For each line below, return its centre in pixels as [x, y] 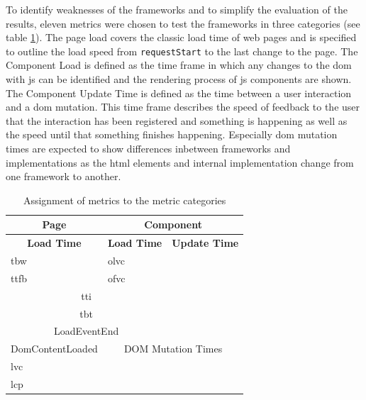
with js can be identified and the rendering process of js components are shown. [179, 79]
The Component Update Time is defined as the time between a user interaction [179, 93]
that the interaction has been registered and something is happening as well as [177, 120]
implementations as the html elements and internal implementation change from [180, 162]
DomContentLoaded [54, 349]
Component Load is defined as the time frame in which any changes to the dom [179, 65]
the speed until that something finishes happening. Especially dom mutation [172, 134]
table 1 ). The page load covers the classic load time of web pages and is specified [181, 37]
